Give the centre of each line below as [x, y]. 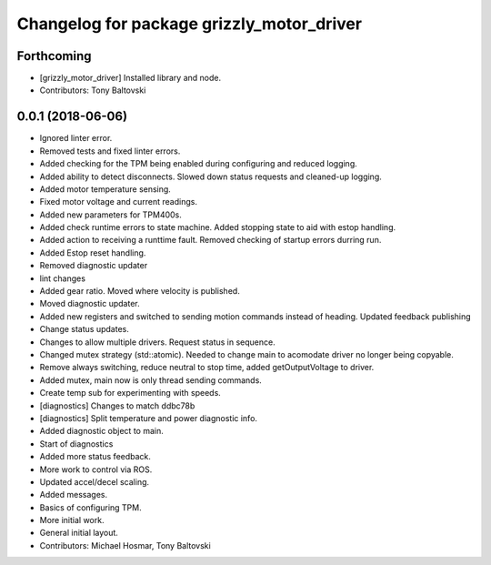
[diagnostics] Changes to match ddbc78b [117, 406]
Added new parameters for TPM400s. [110, 215]
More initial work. [72, 520]
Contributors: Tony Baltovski [93, 90]
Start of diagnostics [76, 444]
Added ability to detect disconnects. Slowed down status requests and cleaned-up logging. [210, 177]
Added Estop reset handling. [93, 252]
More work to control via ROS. [96, 469]
